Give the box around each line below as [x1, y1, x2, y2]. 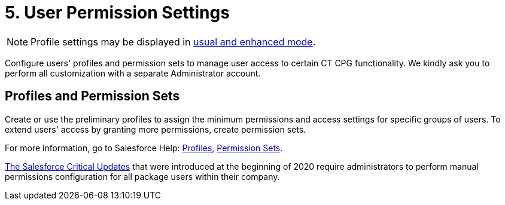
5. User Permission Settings [5, 2, 230, 23]
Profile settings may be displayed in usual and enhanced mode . [31, 35, 316, 48]
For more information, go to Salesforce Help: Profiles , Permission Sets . [5, 142, 283, 153]
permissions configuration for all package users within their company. [5, 171, 280, 182]
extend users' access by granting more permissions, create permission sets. [5, 124, 306, 134]
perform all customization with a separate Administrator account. [5, 68, 261, 78]
